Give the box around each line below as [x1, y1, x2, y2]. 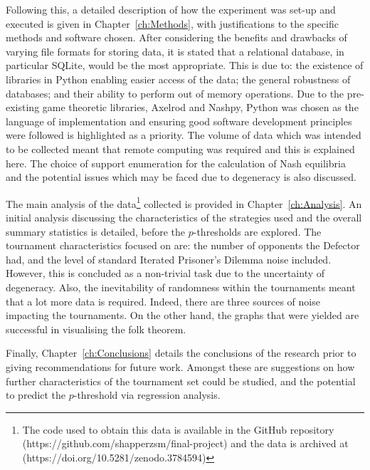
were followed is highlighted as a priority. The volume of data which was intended [6, 127, 361, 142]
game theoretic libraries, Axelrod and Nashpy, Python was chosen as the [42, 100, 359, 115]
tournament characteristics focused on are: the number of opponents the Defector [6, 238, 360, 253]
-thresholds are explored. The [193, 224, 322, 239]
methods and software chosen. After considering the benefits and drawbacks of [6, 30, 347, 45]
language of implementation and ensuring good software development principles [6, 113, 352, 128]
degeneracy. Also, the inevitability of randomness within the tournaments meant [6, 279, 356, 294]
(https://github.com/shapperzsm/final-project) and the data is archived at [22, 436, 349, 451]
